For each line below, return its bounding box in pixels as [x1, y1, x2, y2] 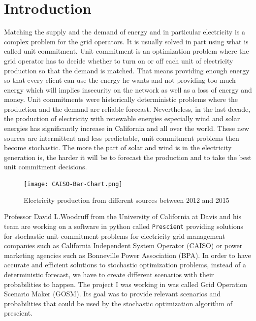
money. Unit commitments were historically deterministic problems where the [4, 94, 238, 104]
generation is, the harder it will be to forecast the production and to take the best [4, 152, 252, 162]
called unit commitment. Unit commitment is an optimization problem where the [4, 46, 249, 56]
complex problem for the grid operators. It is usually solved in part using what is [4, 36, 249, 46]
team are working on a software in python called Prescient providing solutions [4, 221, 244, 231]
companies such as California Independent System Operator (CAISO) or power [4, 240, 243, 251]
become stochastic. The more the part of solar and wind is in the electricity [4, 142, 232, 153]
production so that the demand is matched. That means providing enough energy [4, 65, 250, 75]
